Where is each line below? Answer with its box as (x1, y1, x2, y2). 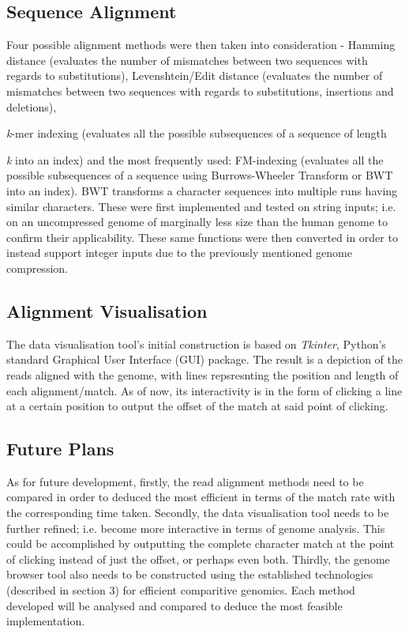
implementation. (6, 613, 85, 629)
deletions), (6, 98, 57, 115)
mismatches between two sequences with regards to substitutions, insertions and (6, 82, 394, 99)
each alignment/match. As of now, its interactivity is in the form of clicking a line (6, 382, 403, 398)
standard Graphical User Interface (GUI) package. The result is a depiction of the (6, 351, 403, 368)
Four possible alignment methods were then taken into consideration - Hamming (6, 36, 396, 53)
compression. (6, 259, 68, 276)
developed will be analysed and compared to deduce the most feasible (6, 597, 343, 613)
